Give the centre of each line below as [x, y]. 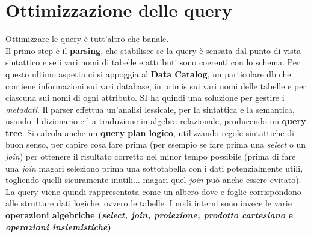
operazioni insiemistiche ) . [60, 226]
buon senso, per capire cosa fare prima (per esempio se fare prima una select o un [156, 144]
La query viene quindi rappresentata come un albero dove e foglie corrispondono [153, 191]
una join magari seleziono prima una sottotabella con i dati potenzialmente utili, [154, 168]
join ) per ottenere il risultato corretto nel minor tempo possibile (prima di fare [151, 156]
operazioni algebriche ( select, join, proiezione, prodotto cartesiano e [149, 215]
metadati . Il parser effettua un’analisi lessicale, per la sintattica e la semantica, [150, 109]
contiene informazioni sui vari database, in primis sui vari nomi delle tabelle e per [156, 85]
